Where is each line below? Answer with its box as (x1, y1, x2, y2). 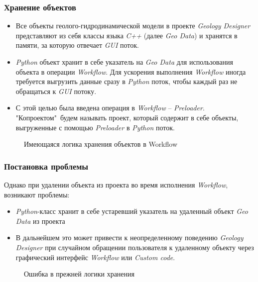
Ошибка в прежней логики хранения (24, 269, 135, 279)
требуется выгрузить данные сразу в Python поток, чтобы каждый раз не (15, 76, 238, 87)
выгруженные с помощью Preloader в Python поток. (15, 122, 175, 132)
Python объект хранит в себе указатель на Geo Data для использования (15, 57, 233, 67)
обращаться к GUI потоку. (15, 86, 97, 96)
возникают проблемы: (4, 189, 70, 199)
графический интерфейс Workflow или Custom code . (15, 252, 175, 262)
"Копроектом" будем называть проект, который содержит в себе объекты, (15, 112, 239, 122)
